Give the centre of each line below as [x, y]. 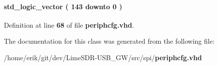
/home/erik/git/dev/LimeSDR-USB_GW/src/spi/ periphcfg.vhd [103, 57]
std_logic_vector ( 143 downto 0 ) [63, 6]
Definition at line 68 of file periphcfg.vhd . [69, 25]
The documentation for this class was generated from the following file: [109, 41]
